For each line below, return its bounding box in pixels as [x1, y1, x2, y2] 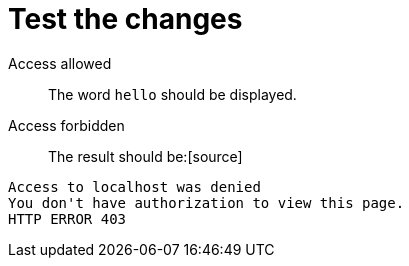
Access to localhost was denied [8, 178, 261, 195]
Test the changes [8, 2, 243, 36]
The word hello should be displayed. [48, 85, 297, 103]
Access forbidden [8, 116, 125, 134]
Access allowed [8, 54, 112, 72]
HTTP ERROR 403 [8, 210, 127, 227]
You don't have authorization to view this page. [8, 194, 405, 211]
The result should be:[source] [48, 147, 243, 165]
